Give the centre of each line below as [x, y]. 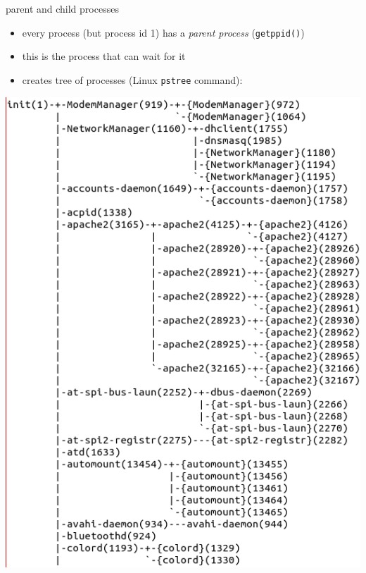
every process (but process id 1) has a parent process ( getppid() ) [163, 32]
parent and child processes [62, 8]
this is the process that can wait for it [104, 56]
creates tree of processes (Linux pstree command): [132, 79]
